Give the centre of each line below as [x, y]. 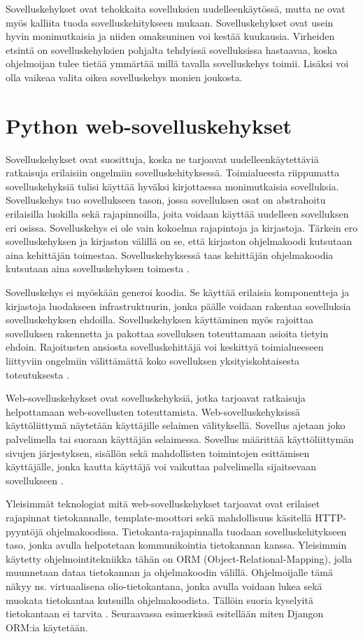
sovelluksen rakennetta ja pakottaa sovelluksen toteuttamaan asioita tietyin [167, 333]
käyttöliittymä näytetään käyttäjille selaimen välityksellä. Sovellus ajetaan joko [176, 425]
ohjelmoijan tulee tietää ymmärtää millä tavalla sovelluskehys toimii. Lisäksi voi [177, 63]
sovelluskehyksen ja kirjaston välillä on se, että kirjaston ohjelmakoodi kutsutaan [179, 241]
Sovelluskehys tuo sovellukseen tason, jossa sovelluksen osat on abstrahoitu [166, 200]
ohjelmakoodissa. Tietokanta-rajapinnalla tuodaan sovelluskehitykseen [197, 531]
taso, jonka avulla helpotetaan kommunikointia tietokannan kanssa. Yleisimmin [176, 545]
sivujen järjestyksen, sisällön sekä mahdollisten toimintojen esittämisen [158, 452]
